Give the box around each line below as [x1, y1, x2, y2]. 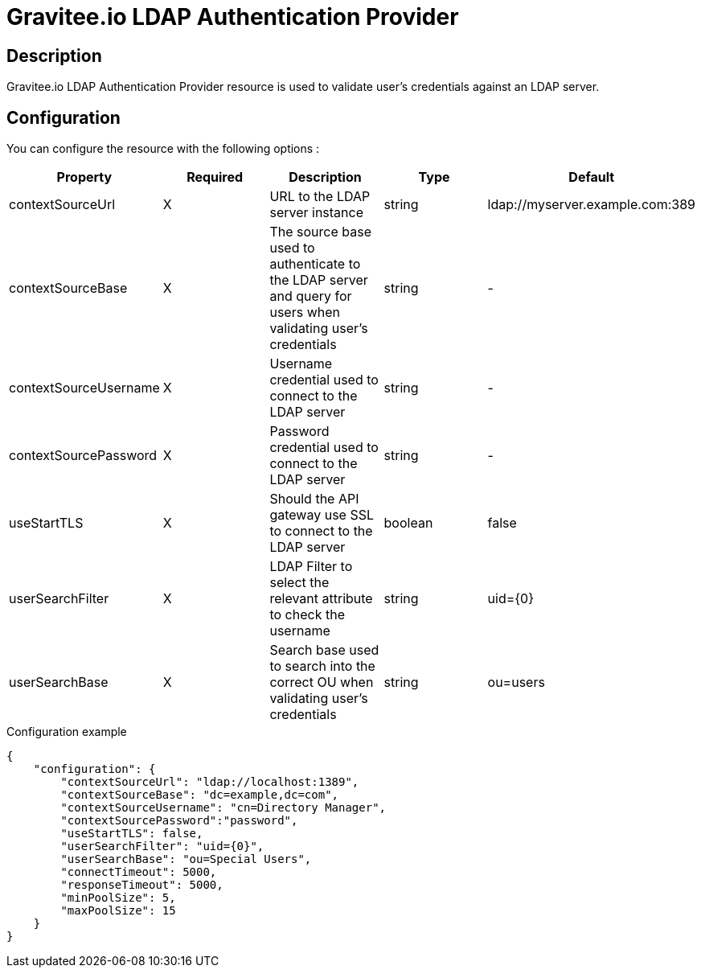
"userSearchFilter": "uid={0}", [60, 840, 264, 853]
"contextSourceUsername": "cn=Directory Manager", [60, 801, 387, 815]
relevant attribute [269, 590, 373, 607]
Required [187, 169, 244, 186]
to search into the [269, 658, 375, 675]
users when [269, 304, 340, 321]
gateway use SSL [269, 507, 374, 524]
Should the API [269, 491, 359, 508]
